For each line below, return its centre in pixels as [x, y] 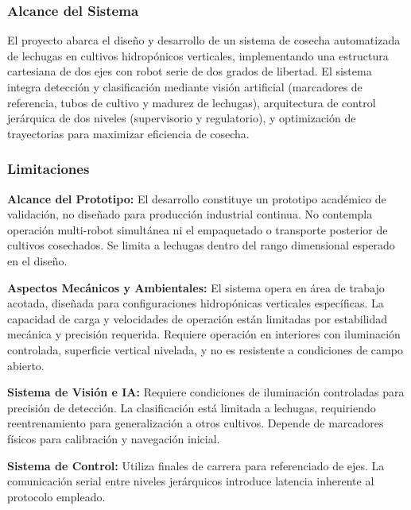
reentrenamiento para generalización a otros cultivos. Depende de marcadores [196, 423]
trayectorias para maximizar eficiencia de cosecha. [128, 133]
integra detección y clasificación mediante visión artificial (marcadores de [185, 87]
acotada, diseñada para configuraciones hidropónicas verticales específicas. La [196, 303]
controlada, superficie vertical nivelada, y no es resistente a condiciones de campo [205, 349]
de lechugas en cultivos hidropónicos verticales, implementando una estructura [198, 55]
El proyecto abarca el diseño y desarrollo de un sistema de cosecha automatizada [204, 40]
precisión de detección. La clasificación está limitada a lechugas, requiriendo [192, 407]
